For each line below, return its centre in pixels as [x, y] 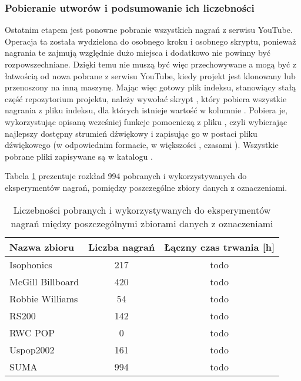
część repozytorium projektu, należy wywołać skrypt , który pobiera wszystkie [146, 98]
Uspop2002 [32, 349]
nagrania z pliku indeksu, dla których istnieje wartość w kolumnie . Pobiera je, [146, 110]
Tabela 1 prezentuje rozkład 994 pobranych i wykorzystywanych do [126, 176]
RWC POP [32, 332]
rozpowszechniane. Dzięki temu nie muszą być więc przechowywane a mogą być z [151, 64]
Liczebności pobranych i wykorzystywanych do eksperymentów [142, 210]
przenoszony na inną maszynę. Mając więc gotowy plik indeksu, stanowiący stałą [150, 87]
